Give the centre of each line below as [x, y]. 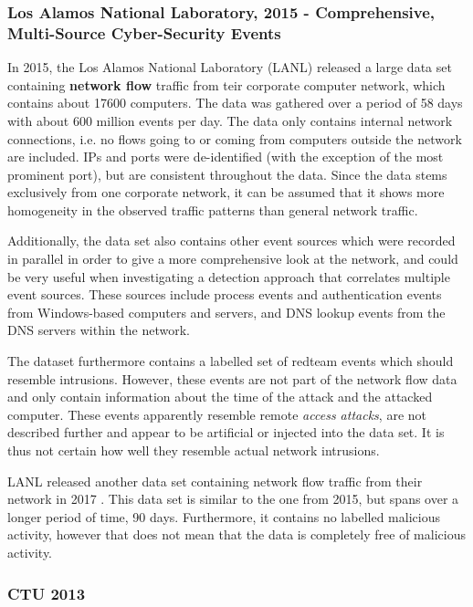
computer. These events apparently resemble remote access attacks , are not [217, 414]
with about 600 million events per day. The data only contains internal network [230, 120]
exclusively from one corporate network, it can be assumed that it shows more [226, 192]
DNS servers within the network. [99, 330]
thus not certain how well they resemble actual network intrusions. [194, 450]
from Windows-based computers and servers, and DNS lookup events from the [226, 312]
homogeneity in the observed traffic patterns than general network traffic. [213, 209]
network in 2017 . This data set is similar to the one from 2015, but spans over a [233, 499]
